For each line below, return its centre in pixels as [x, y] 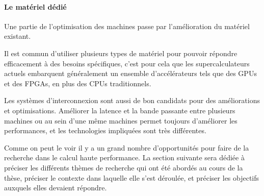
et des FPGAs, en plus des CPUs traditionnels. [78, 83]
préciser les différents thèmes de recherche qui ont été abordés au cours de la [124, 167]
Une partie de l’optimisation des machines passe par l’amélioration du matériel [127, 26]
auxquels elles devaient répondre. [56, 188]
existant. [18, 36]
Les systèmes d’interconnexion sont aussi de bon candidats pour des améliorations [132, 100]
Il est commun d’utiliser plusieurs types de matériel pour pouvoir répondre [121, 53]
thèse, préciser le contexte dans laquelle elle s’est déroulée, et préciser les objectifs [132, 177]
